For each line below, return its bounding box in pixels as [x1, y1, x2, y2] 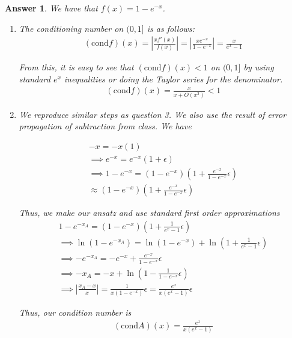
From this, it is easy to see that [19, 61, 134, 73]
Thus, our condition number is [19, 306, 132, 319]
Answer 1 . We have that [5, 2, 98, 14]
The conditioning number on [19, 22, 124, 34]
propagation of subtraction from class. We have [19, 120, 192, 132]
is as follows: [147, 22, 195, 34]
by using [243, 61, 274, 73]
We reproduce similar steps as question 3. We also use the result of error [19, 108, 287, 120]
